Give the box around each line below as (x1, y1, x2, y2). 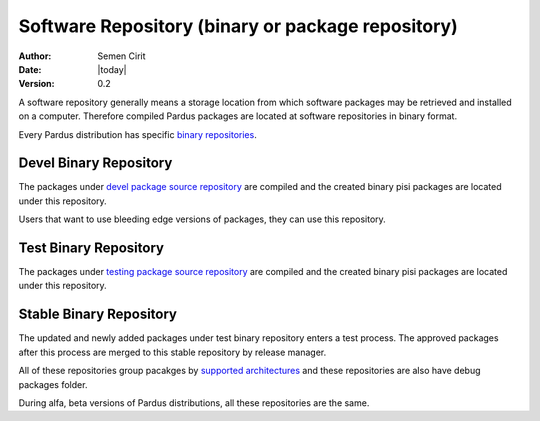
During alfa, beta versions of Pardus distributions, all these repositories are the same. (18, 396, 370, 409)
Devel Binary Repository (18, 155, 173, 172)
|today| (97, 63, 127, 75)
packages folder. (18, 378, 88, 390)
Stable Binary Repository (18, 306, 177, 323)
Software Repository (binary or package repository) (18, 15, 459, 37)
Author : (18, 50, 52, 62)
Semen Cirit (97, 50, 146, 62)
